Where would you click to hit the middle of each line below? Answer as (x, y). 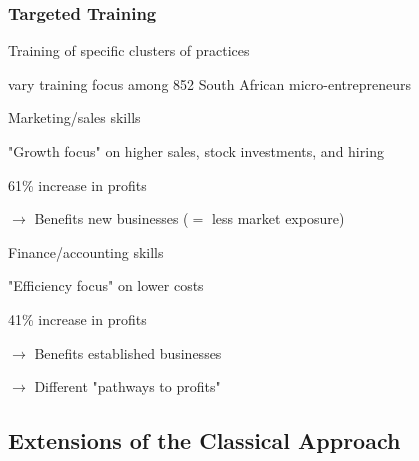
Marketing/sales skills (74, 117)
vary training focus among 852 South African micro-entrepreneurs (209, 83)
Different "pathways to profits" (127, 386)
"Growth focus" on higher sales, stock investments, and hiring (196, 151)
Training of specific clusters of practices (129, 50)
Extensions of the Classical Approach (204, 440)
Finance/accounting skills (86, 251)
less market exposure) (278, 218)
